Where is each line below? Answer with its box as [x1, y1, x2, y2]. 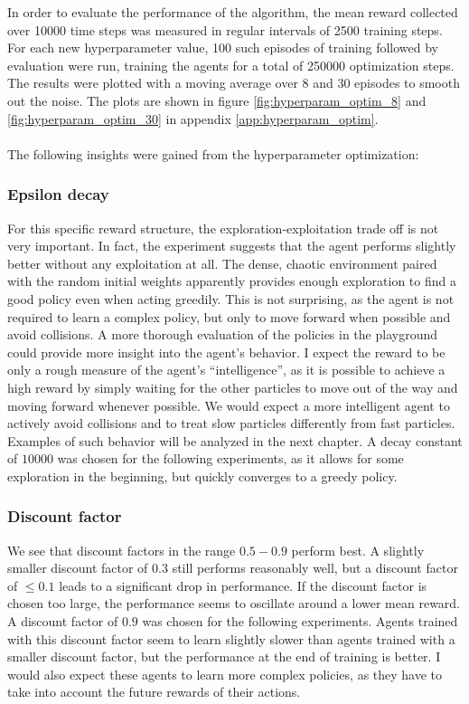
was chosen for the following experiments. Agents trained [142, 612, 458, 631]
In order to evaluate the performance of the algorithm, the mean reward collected [7, 3, 458, 21]
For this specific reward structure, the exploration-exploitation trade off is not [7, 218, 439, 237]
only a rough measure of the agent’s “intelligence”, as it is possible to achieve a [7, 360, 446, 379]
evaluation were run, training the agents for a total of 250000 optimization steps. [7, 55, 455, 74]
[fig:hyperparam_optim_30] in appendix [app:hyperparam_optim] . [7, 109, 379, 128]
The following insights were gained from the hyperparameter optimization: [7, 144, 419, 163]
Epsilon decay [7, 183, 109, 205]
